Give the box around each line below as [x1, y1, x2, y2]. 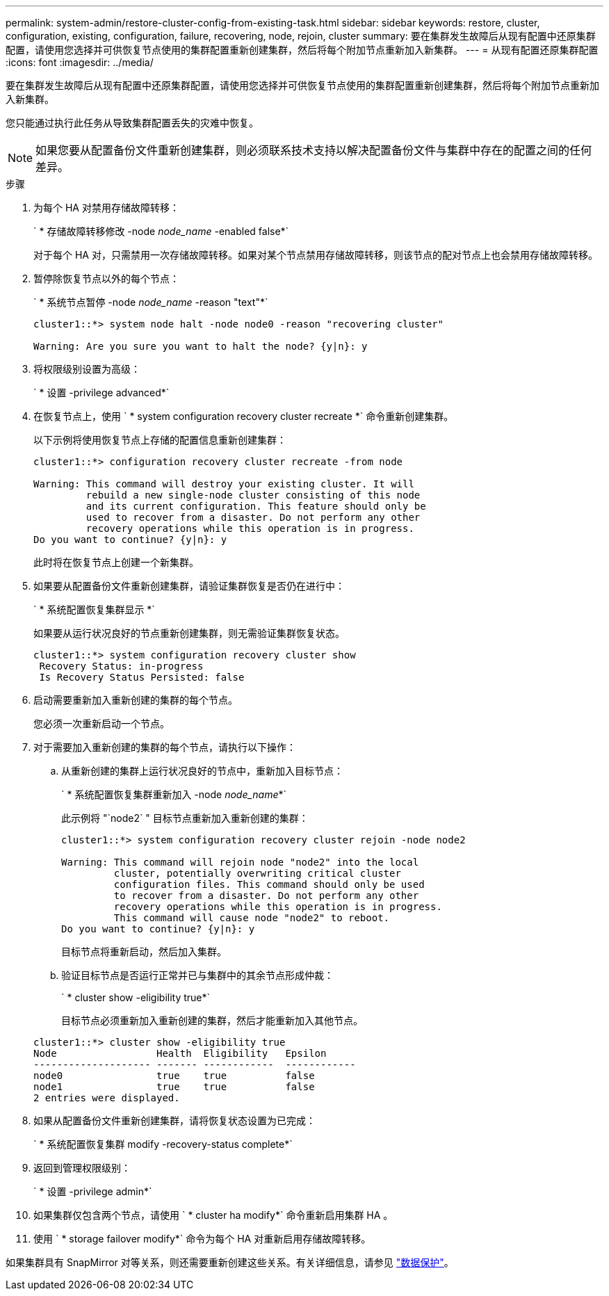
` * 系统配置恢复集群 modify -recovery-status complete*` [33, 1138, 293, 1150]
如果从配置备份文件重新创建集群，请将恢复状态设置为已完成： [33, 1115, 316, 1126]
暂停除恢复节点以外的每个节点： [33, 273, 179, 284]
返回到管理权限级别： [33, 1162, 131, 1174]
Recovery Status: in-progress [39, 661, 204, 672]
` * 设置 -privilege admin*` [33, 1185, 152, 1197]
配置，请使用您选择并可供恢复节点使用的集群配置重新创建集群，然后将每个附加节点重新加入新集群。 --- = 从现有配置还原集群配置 [6, 44, 599, 56]
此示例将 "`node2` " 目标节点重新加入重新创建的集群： [61, 812, 309, 824]
